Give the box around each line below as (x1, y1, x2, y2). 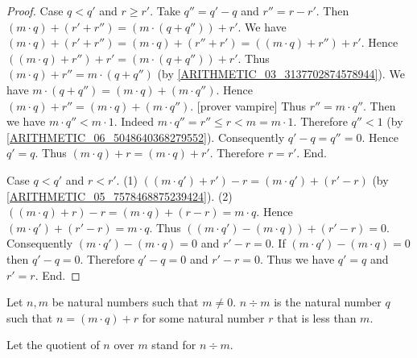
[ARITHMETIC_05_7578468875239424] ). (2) (6, 187, 233, 204)
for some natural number (142, 309, 265, 326)
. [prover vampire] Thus (190, 97, 306, 114)
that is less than (277, 309, 357, 326)
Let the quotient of (6, 336, 100, 353)
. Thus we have (259, 250, 335, 267)
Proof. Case (6, 2, 64, 19)
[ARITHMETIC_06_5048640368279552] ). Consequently (6, 128, 285, 145)
